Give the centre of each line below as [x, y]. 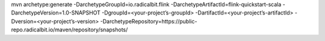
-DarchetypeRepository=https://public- [149, 21]
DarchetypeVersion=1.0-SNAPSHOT [56, 13]
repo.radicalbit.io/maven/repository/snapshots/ [70, 30]
